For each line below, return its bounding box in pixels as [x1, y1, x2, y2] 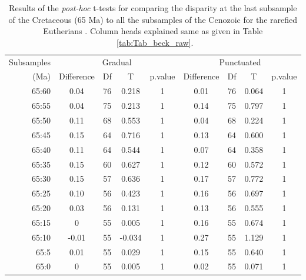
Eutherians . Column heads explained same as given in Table [43, 25, 263, 37]
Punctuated [219, 55, 261, 68]
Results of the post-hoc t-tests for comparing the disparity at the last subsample [9, 2, 297, 14]
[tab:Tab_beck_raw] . [117, 36, 194, 48]
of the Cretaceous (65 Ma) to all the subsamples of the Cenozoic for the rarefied [8, 13, 297, 25]
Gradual [102, 55, 132, 68]
